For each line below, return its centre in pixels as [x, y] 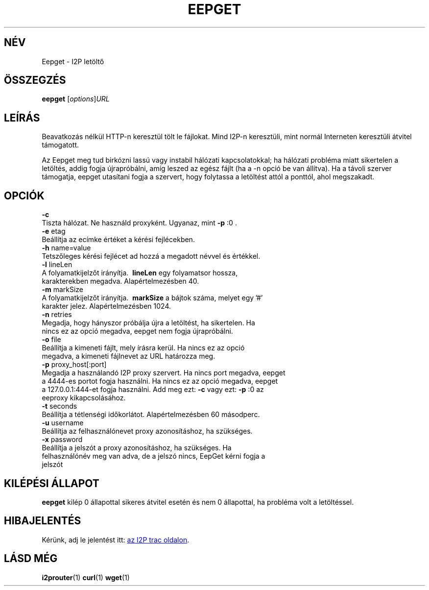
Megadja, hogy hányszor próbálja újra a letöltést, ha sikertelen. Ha [148, 323]
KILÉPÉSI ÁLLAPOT [52, 483]
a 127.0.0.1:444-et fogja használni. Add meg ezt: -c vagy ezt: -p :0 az [153, 390]
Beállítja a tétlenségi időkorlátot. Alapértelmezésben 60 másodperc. [151, 415]
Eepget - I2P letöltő [73, 61]
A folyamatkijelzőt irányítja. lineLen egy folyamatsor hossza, [140, 273]
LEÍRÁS [22, 118]
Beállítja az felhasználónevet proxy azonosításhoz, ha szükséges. [147, 431]
